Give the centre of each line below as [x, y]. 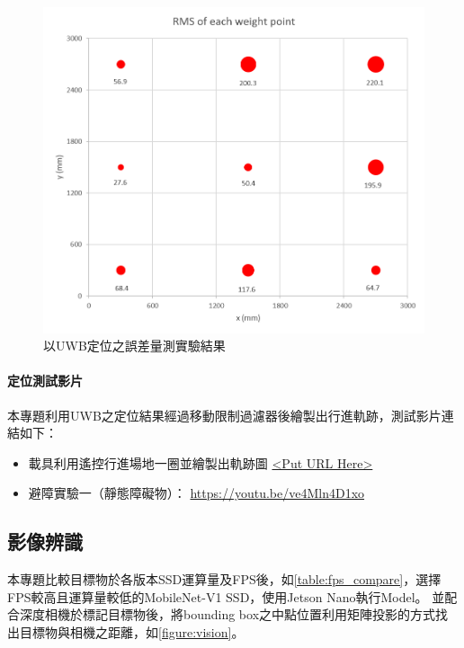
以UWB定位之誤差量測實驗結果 [134, 346]
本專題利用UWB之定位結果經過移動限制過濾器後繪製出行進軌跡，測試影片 [224, 415]
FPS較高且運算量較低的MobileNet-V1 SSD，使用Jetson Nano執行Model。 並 [226, 596]
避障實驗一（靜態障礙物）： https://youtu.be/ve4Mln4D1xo [196, 493]
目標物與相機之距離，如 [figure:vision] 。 [132, 631]
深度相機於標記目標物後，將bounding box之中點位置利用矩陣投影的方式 [228, 614]
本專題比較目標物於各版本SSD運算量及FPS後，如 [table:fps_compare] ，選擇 [224, 579]
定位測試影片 [45, 381]
